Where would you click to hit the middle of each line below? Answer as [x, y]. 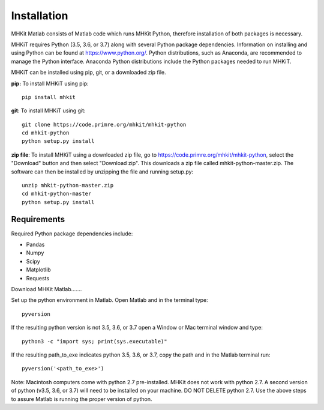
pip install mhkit [49, 97]
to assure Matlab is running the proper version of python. [82, 399]
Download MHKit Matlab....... [46, 289]
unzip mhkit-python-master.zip [68, 185]
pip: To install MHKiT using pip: [50, 83]
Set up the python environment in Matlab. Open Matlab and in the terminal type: [109, 300]
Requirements [38, 219]
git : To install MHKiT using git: [48, 110]
